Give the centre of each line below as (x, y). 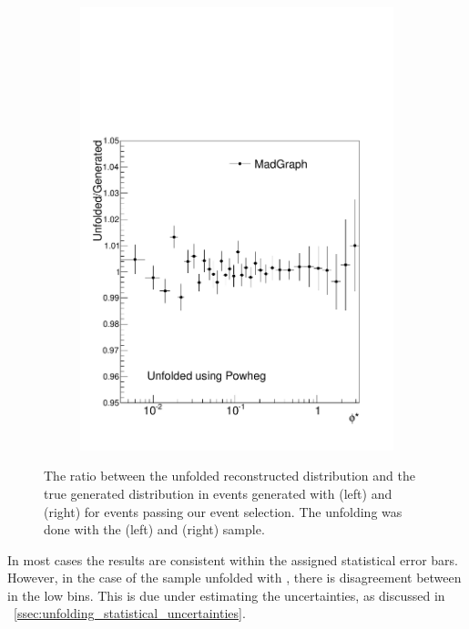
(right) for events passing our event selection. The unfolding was (223, 511)
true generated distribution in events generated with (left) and (218, 493)
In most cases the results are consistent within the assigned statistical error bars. (233, 559)
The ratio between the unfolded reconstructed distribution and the (229, 476)
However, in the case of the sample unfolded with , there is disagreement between (234, 578)
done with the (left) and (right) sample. (154, 529)
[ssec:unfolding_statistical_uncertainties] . (130, 613)
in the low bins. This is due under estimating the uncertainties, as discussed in (226, 595)
